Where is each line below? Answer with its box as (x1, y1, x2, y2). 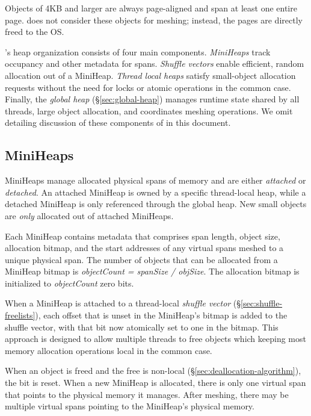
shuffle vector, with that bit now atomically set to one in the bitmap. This (5, 320, 279, 333)
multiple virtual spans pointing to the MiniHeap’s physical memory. (5, 400, 254, 412)
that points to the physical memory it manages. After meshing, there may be (5, 388, 289, 400)
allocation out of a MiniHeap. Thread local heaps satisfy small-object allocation (5, 69, 296, 81)
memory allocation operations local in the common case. (5, 344, 212, 356)
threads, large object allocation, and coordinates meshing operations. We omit (5, 104, 293, 117)
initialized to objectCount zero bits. (5, 276, 134, 289)
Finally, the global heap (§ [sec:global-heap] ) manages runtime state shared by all (5, 93, 300, 105)
